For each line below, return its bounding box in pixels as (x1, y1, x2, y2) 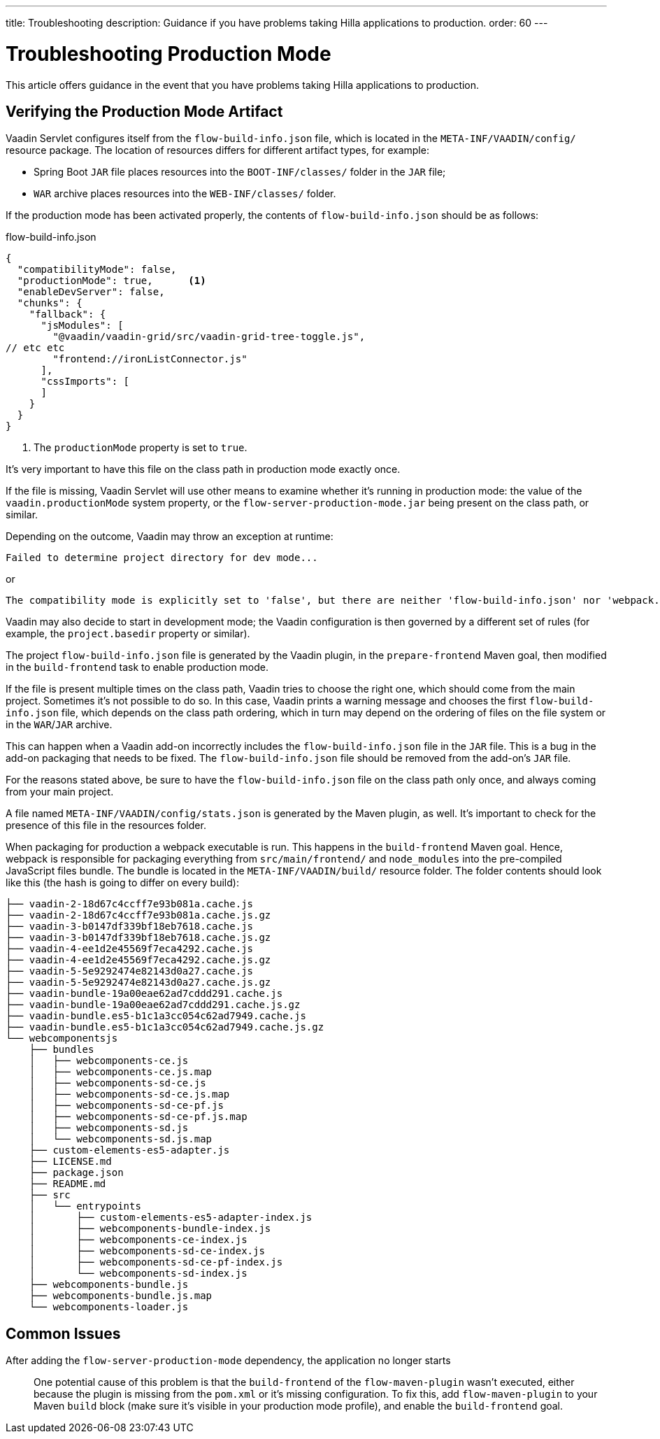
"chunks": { (17, 297, 82, 309)
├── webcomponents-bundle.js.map (29, 1290, 213, 1302)
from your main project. (6, 786, 114, 798)
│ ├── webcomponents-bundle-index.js (29, 1223, 271, 1235)
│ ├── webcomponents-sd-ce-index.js (29, 1245, 265, 1257)
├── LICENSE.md (29, 1156, 112, 1168)
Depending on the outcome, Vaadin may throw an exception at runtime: (6, 530, 333, 543)
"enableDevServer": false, (17, 286, 165, 298)
